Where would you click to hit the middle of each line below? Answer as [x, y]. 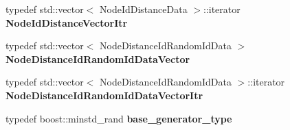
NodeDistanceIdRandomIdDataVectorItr [104, 95]
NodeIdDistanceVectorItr [67, 22]
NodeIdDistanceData [144, 9]
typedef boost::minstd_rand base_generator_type [119, 118]
